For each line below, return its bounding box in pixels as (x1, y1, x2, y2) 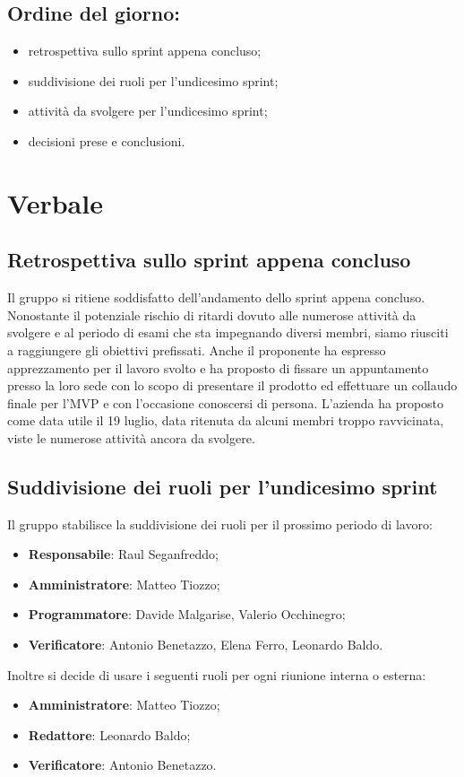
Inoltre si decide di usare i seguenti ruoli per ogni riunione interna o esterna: (7, 665, 426, 684)
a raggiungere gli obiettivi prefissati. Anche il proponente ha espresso (7, 340, 386, 359)
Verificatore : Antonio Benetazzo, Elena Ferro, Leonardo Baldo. (28, 635, 383, 654)
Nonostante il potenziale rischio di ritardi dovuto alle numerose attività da (7, 305, 417, 324)
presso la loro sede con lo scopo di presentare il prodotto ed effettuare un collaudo (7, 376, 458, 395)
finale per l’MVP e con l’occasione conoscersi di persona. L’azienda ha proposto (7, 393, 444, 412)
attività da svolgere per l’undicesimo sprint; (28, 101, 268, 120)
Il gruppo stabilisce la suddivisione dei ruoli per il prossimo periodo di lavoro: (7, 514, 433, 533)
